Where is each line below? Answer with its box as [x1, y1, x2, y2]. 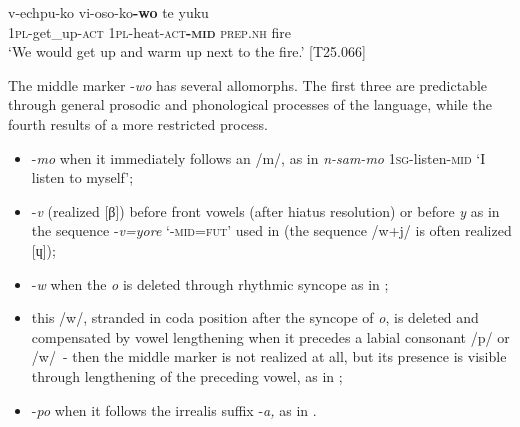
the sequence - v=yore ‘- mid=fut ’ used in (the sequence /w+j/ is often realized [31, 220, 512, 241]
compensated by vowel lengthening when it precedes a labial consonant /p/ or [31, 326, 510, 347]
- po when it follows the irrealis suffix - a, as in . [31, 399, 317, 420]
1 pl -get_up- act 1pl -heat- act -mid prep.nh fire [8, 21, 291, 42]
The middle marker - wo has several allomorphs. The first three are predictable [8, 74, 488, 95]
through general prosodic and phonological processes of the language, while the [8, 94, 492, 115]
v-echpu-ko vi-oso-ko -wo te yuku [8, 2, 209, 22]
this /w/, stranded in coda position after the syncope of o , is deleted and [31, 307, 479, 328]
